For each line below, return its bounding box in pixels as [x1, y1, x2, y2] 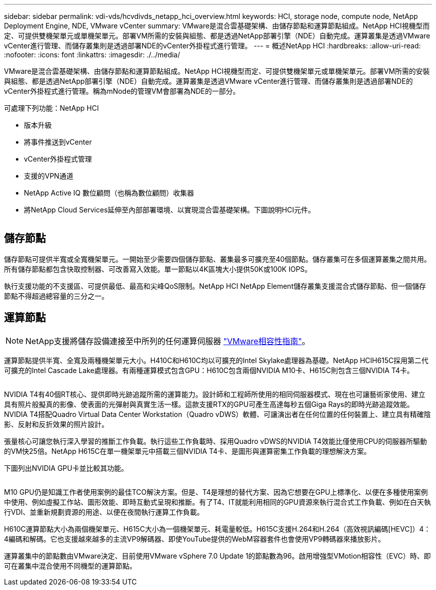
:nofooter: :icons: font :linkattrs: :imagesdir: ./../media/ [4, 50, 180, 59]
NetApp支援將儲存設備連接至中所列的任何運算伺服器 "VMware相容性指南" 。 [25, 336, 310, 346]
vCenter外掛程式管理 [24, 155, 92, 163]
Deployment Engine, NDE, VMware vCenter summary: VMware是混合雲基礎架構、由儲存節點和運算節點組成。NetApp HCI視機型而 [4, 21, 430, 30]
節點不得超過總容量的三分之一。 [4, 291, 109, 300]
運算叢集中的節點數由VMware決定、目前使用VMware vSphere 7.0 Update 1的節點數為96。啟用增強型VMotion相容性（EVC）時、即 [4, 551, 431, 560]
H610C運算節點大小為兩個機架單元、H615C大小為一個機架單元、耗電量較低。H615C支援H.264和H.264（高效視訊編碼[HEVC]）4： [4, 524, 431, 533]
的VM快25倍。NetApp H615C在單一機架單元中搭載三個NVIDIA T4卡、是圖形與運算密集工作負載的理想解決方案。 [4, 446, 371, 455]
